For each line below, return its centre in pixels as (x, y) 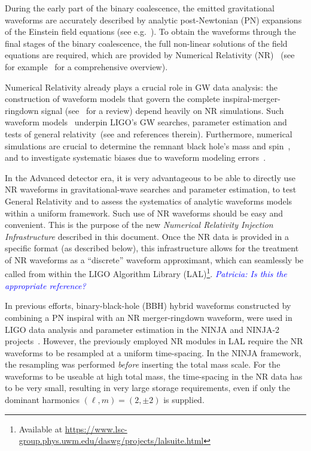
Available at (41, 429)
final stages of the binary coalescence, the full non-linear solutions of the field (146, 43)
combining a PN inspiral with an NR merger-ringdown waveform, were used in (149, 317)
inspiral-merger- (251, 99)
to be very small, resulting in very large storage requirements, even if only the (147, 388)
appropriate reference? (45, 285)
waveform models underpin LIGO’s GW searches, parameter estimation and (146, 122)
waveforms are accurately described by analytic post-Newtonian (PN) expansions (153, 19)
